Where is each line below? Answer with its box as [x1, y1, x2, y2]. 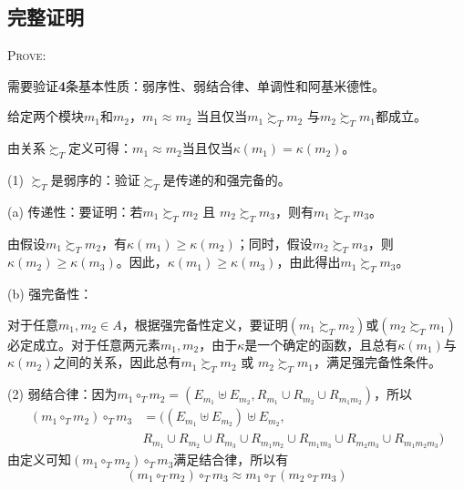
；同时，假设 [235, 233, 313, 252]
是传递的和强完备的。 [162, 169, 291, 189]
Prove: [7, 46, 46, 65]
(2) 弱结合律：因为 [7, 384, 118, 403]
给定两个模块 [7, 107, 84, 126]
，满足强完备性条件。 [313, 352, 441, 372]
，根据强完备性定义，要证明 [121, 314, 288, 333]
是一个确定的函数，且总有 [244, 334, 398, 353]
